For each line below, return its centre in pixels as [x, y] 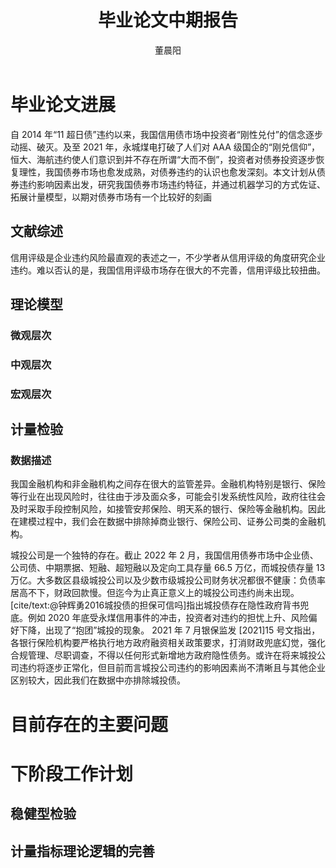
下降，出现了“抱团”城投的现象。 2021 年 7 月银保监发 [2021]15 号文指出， [169, 630]
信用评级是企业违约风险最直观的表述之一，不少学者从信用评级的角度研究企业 [168, 257]
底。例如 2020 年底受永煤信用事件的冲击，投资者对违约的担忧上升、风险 [159, 618]
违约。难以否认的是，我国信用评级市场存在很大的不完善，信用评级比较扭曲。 [168, 270]
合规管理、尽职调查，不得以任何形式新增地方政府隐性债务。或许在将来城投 [163, 655]
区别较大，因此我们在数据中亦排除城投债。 [98, 680]
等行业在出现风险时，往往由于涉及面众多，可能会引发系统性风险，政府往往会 [168, 497]
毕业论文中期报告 [167, 20]
